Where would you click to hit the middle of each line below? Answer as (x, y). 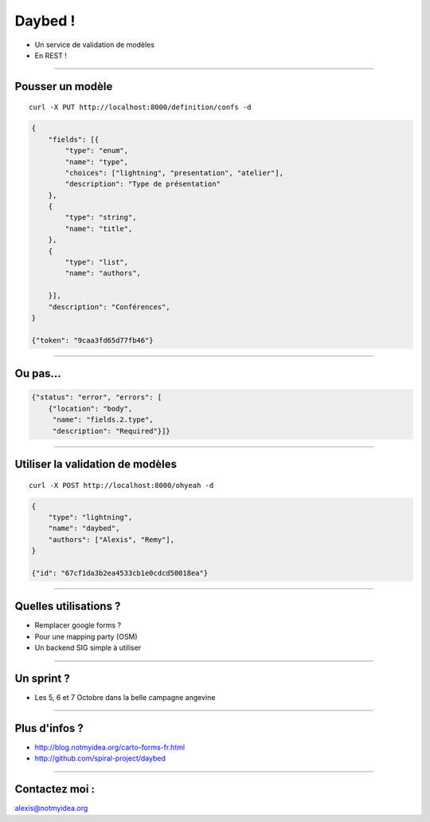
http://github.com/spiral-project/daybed (100, 758)
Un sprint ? (43, 678)
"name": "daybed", (84, 529)
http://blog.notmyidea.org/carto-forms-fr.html (110, 747)
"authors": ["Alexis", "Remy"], (111, 539)
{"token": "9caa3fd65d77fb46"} (93, 340)
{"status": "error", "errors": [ (97, 397)
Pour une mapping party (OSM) (86, 636)
